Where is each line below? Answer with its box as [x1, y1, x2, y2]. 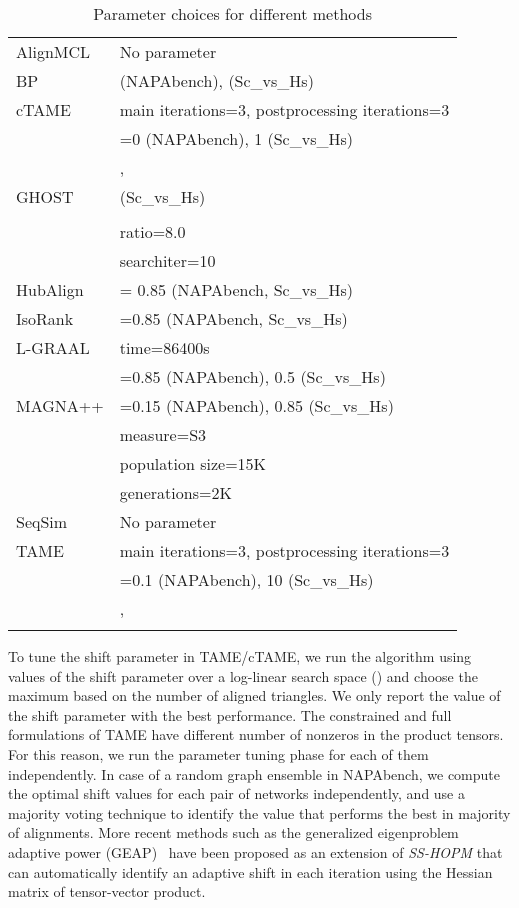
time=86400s [119, 336, 210, 359]
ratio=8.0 [119, 220, 186, 243]
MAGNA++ [16, 394, 104, 417]
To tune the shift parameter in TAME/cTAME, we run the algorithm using [8, 646, 472, 666]
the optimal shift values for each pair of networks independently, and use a [8, 783, 466, 804]
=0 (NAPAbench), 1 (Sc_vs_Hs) [119, 127, 353, 150]
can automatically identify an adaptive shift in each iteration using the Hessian [8, 861, 493, 882]
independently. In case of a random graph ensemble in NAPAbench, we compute [8, 763, 500, 784]
